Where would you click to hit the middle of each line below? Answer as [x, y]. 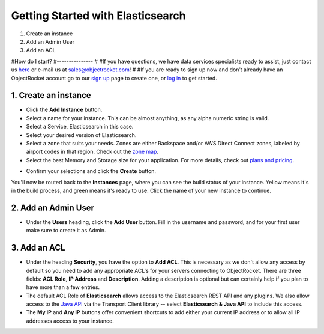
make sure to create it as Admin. [66, 231]
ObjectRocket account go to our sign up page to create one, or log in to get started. [114, 78]
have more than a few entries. [63, 287]
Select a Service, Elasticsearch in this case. [80, 127]
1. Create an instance [51, 95]
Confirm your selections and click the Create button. [91, 171]
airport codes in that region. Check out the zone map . [92, 152]
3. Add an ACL [38, 248]
